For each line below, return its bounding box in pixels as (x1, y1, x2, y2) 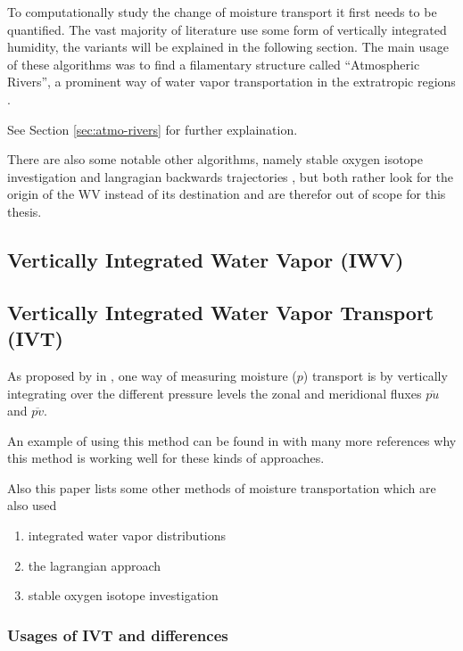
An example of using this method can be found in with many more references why (7, 431, 457, 449)
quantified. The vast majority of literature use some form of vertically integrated (7, 20, 447, 38)
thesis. (7, 202, 42, 220)
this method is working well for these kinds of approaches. (7, 449, 325, 467)
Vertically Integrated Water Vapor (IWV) (7, 245, 404, 273)
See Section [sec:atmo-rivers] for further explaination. (7, 119, 298, 138)
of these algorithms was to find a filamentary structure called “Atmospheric (7, 54, 420, 73)
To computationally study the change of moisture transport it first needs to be (7, 3, 437, 21)
